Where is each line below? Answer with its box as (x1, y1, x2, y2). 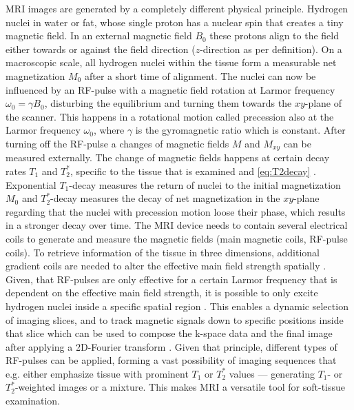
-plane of (304, 96, 342, 110)
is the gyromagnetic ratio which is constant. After (135, 123, 346, 137)
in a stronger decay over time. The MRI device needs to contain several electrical (6, 218, 348, 232)
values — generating (229, 366, 315, 380)
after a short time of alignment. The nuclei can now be (84, 68, 316, 83)
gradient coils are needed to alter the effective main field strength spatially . (6, 258, 326, 273)
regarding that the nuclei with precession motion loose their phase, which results (6, 204, 346, 218)
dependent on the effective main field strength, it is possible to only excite (6, 285, 318, 300)
